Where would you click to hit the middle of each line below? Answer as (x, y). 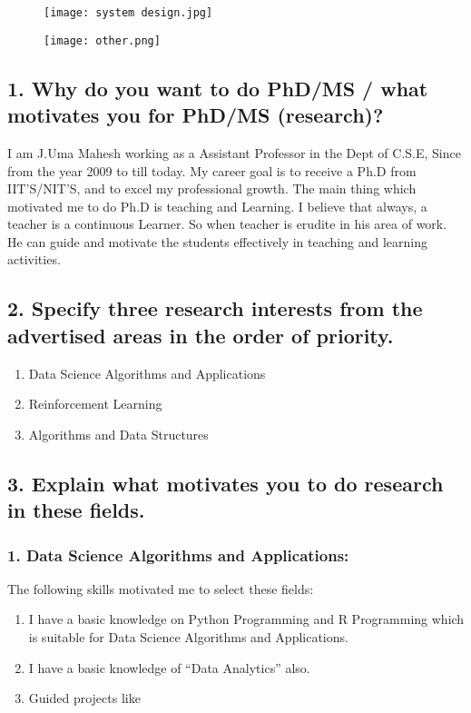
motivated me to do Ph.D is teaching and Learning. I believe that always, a (217, 206)
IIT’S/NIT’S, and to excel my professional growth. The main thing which (212, 188)
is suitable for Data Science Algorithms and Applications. (188, 637)
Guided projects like (84, 698)
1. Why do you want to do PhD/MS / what (218, 88)
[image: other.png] (102, 40)
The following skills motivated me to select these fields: (161, 588)
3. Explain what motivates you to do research (226, 483)
